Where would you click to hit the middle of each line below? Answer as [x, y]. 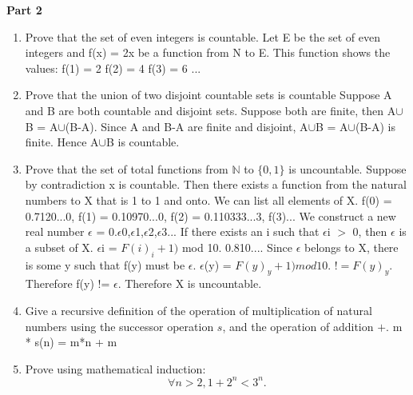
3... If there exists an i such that [240, 231]
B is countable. [143, 142]
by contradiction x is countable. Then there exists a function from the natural [216, 184]
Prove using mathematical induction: [115, 368]
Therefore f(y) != [68, 283]
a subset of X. [59, 247]
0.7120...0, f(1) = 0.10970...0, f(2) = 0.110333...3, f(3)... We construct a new [210, 215]
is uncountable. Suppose [347, 168]
